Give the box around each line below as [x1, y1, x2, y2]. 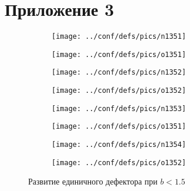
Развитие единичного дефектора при [28, 175, 158, 187]
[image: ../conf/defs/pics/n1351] [52, 32, 186, 41]
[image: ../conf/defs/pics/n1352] [52, 68, 186, 77]
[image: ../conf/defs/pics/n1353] [52, 104, 186, 113]
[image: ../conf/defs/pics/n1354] [52, 140, 186, 149]
